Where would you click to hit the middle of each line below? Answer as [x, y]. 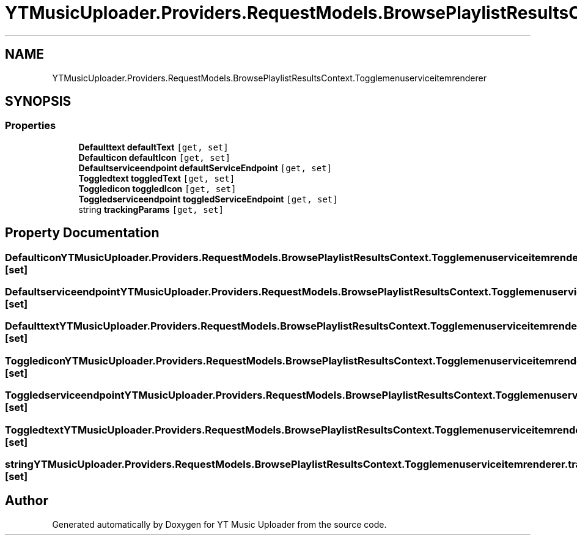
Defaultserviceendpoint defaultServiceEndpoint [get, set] [205, 168]
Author [27, 501]
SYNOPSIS [38, 102]
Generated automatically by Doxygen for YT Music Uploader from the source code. [219, 524]
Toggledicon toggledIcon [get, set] [157, 188]
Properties [31, 126]
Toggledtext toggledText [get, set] [157, 178]
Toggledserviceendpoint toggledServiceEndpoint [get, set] [208, 199]
